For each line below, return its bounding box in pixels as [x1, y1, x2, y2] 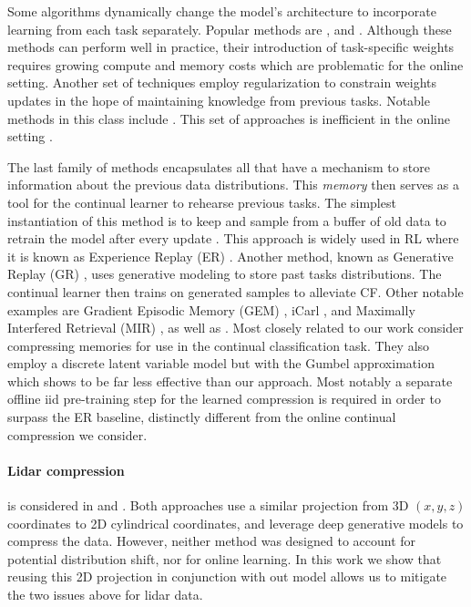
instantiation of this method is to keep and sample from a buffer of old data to [7, 211, 446, 230]
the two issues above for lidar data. [7, 585, 203, 604]
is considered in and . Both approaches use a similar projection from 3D [7, 496, 409, 515]
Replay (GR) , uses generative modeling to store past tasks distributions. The [7, 264, 442, 283]
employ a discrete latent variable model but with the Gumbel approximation [7, 354, 435, 373]
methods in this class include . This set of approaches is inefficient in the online [7, 108, 450, 128]
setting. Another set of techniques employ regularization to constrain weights [7, 73, 437, 92]
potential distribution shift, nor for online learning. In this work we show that [7, 549, 442, 568]
